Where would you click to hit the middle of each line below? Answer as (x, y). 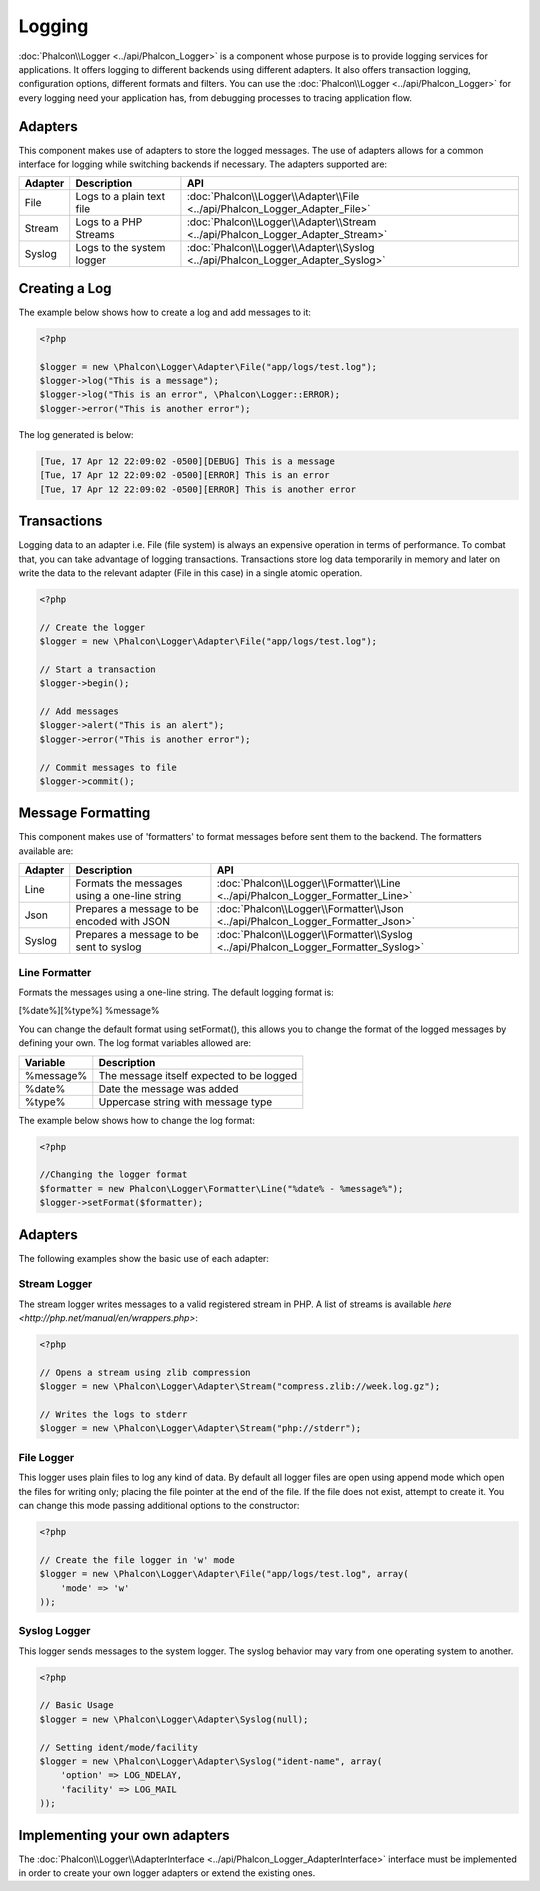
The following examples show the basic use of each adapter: (144, 1258)
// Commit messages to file (108, 767)
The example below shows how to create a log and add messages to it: (165, 312)
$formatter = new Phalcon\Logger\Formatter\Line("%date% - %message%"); (221, 1188)
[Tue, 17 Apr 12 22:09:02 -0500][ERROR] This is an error (184, 475)
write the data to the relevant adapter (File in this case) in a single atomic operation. (190, 572)
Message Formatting (84, 813)
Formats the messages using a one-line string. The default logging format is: (176, 992)
